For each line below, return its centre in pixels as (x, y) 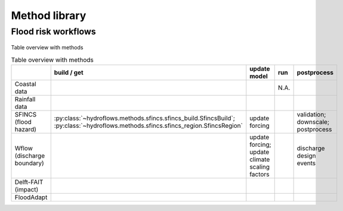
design (306, 156)
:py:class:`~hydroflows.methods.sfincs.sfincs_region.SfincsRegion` (148, 125)
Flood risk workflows (54, 32)
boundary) (29, 163)
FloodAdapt (31, 197)
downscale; (313, 122)
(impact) (27, 189)
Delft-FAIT (29, 182)
